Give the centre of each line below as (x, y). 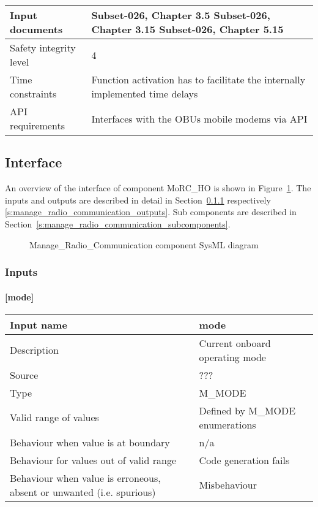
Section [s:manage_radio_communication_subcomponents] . (118, 223)
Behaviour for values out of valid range (93, 460)
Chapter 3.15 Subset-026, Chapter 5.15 (187, 29)
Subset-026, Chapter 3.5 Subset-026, (181, 15)
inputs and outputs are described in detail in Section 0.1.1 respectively (138, 200)
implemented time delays (145, 93)
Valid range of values (54, 417)
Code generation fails (244, 460)
